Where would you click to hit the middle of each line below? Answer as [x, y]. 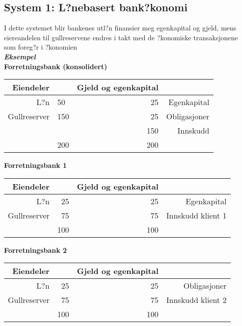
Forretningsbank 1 [36, 165]
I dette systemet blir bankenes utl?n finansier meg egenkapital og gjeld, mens [120, 28]
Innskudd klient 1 [196, 215]
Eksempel [20, 56]
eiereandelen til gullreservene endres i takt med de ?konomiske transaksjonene [121, 37]
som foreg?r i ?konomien [41, 47]
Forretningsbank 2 [36, 250]
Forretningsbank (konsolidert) [56, 66]
